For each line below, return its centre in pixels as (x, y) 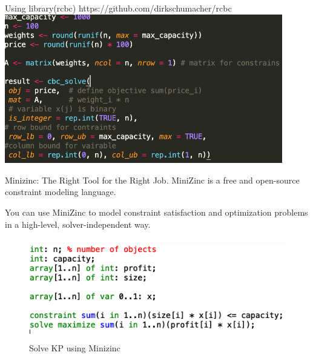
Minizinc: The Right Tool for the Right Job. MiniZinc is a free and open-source (152, 180)
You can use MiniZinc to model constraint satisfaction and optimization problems (156, 212)
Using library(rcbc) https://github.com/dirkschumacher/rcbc (118, 8)
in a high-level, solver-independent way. (78, 224)
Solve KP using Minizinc (75, 348)
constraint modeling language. (61, 192)
